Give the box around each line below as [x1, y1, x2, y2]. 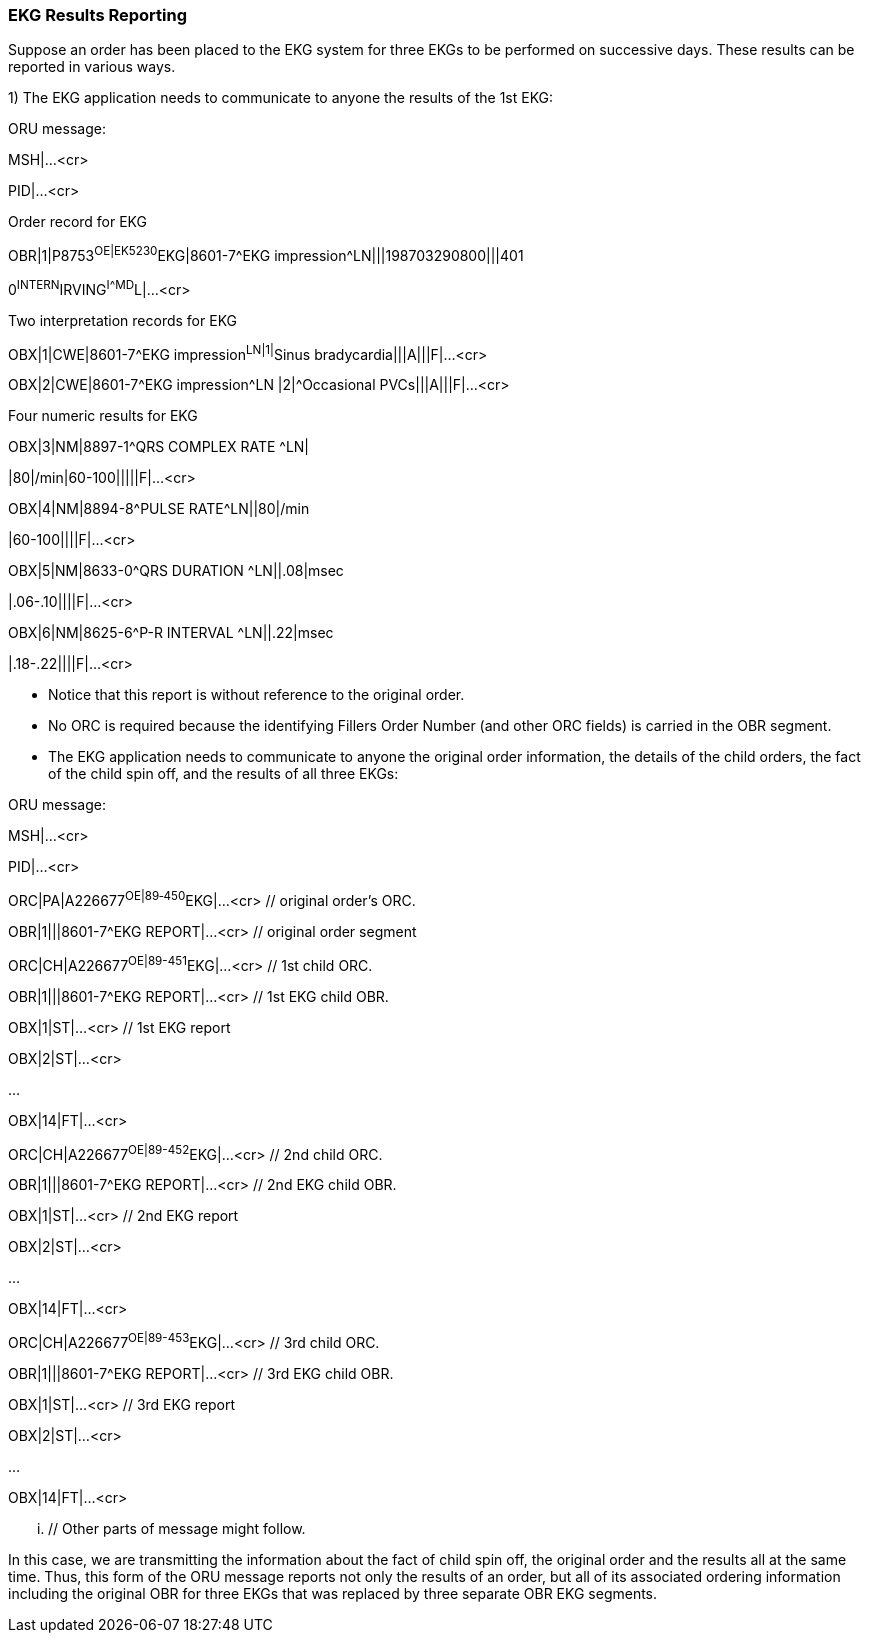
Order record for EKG [8, 213, 147, 231]
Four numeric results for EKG [8, 407, 198, 425]
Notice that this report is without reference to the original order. [48, 686, 465, 704]
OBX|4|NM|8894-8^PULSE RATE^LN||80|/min [8, 500, 310, 518]
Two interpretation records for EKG [8, 311, 238, 329]
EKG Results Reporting [8, 5, 187, 25]
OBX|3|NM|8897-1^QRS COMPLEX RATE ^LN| [8, 438, 310, 456]
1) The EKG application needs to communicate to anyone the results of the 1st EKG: [8, 89, 554, 107]
